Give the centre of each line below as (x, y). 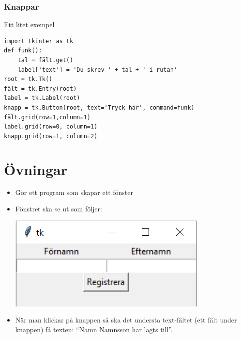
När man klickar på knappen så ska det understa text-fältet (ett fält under (126, 320)
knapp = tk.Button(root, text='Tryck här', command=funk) (99, 107)
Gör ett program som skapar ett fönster (74, 192)
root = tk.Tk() (28, 79)
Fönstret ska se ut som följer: (59, 209)
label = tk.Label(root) (42, 98)
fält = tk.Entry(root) (40, 89)
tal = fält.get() (45, 60)
